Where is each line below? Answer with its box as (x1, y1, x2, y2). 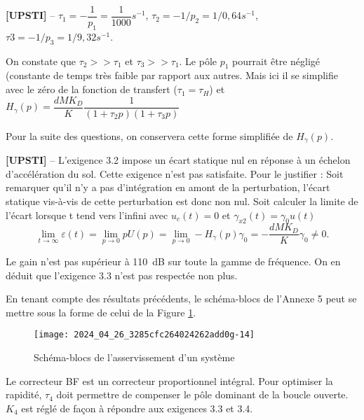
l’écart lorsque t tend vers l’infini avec (6, 207, 168, 222)
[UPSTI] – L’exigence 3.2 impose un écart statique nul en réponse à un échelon (6, 153, 351, 167)
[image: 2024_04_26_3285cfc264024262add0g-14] (34, 330, 255, 340)
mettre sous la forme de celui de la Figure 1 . (6, 304, 196, 319)
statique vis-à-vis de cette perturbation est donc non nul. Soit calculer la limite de (6, 193, 358, 208)
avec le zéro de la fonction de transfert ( (6, 82, 177, 97)
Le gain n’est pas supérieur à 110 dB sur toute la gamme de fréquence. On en (6, 254, 341, 269)
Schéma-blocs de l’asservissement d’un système (34, 350, 235, 365)
